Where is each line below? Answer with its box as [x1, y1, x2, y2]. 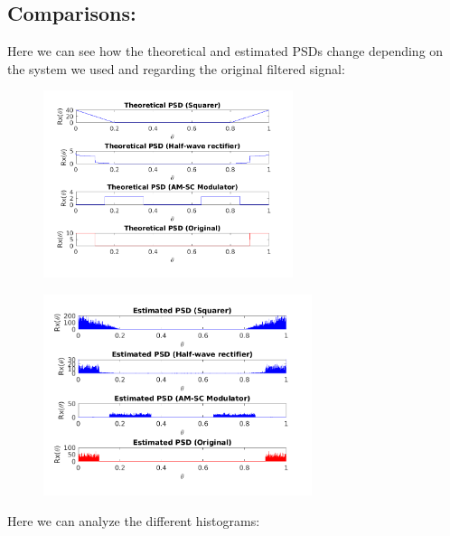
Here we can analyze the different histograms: [7, 511, 260, 530]
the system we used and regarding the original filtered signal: [7, 59, 345, 78]
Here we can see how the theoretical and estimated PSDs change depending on [7, 42, 444, 61]
